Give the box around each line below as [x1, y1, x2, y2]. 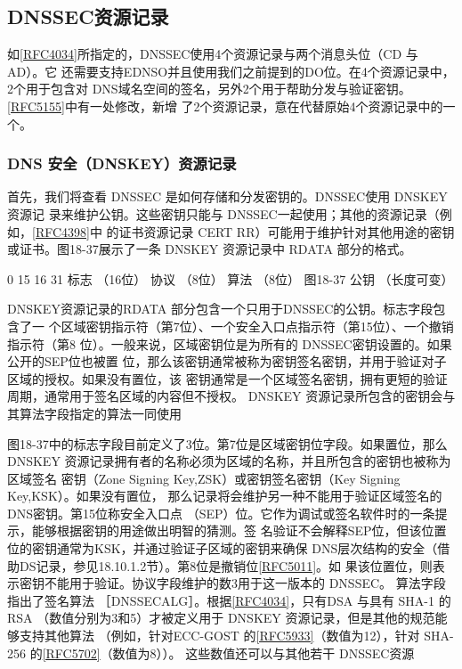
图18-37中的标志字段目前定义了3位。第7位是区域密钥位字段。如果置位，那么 [7, 434, 448, 453]
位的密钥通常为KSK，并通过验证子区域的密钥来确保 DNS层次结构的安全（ [7, 539, 438, 558]
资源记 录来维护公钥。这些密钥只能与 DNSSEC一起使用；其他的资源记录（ [7, 204, 440, 223]
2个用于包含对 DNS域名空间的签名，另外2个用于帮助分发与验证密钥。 [7, 79, 411, 98]
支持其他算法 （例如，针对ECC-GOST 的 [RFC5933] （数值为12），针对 [19, 626, 420, 645]
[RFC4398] [32, 222, 90, 241]
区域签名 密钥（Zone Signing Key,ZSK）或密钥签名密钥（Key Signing [7, 469, 401, 487]
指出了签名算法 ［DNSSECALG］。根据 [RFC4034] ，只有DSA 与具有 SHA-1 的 [7, 591, 451, 609]
